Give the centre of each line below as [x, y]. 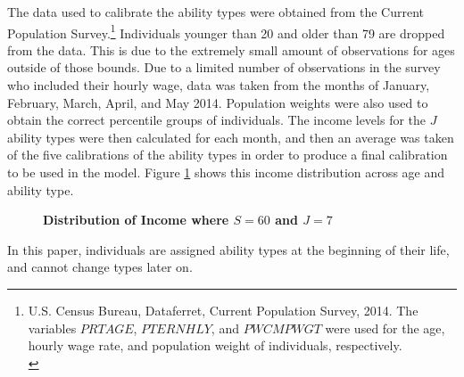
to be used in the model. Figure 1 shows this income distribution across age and [226, 172]
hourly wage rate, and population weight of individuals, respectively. [215, 345]
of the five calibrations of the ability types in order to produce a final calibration [228, 155]
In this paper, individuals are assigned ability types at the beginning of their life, [228, 249]
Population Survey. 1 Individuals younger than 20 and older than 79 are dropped [226, 31]
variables [52, 328]
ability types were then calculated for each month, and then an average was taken [231, 137]
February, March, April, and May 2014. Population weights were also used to [218, 102]
